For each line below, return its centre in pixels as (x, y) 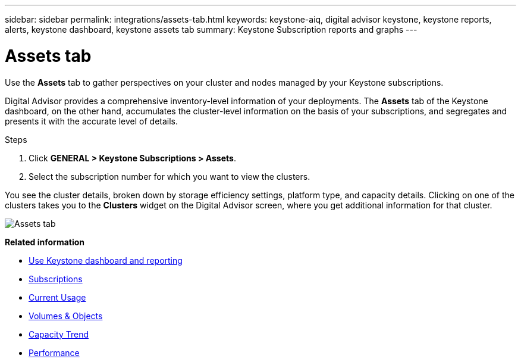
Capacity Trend (59, 334)
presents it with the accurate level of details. (92, 121)
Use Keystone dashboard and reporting (106, 260)
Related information (45, 242)
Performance (54, 352)
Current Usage (57, 297)
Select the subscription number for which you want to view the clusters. (170, 176)
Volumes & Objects (66, 316)
